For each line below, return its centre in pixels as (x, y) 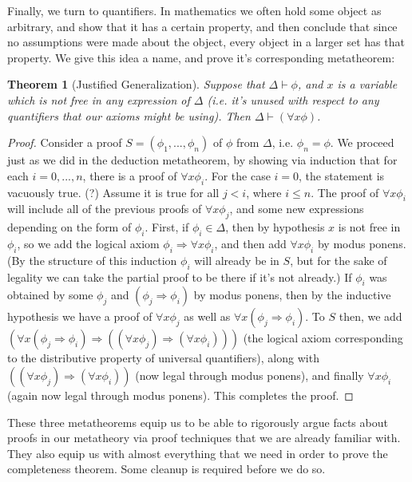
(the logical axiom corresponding (323, 338)
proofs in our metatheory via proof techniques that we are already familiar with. (204, 438)
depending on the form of (69, 227)
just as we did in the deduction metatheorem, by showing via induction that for (202, 160)
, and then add (250, 243)
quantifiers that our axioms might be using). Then (129, 115)
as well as (207, 316)
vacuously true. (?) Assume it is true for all (113, 192)
